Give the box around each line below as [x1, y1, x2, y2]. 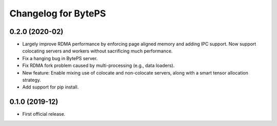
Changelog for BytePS [9, 8, 106, 19]
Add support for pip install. [22, 84, 79, 90]
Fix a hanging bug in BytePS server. [22, 55, 98, 61]
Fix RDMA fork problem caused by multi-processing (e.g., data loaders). [22, 62, 175, 69]
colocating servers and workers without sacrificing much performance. [22, 48, 173, 54]
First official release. [22, 111, 66, 117]
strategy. [22, 77, 41, 83]
